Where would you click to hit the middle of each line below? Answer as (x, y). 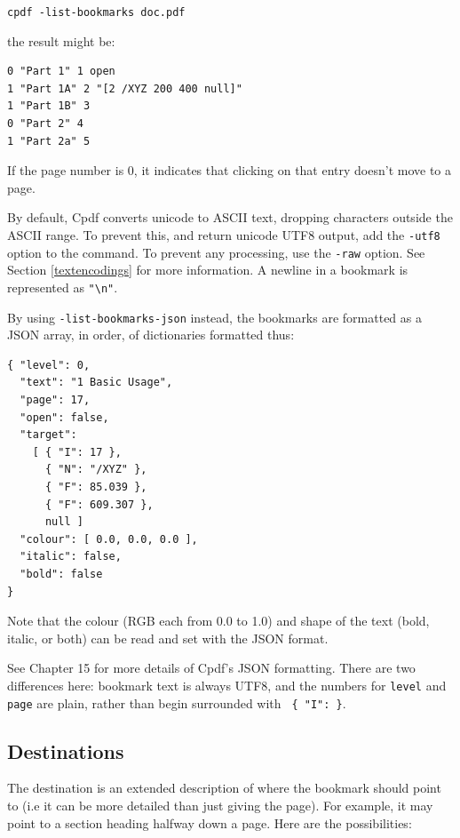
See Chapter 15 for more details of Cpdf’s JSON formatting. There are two (211, 668)
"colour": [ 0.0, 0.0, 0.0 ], (109, 539)
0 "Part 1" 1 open (61, 72)
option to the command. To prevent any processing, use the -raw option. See (216, 252)
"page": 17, (55, 400)
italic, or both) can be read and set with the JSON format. (168, 638)
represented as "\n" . (63, 287)
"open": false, (64, 417)
